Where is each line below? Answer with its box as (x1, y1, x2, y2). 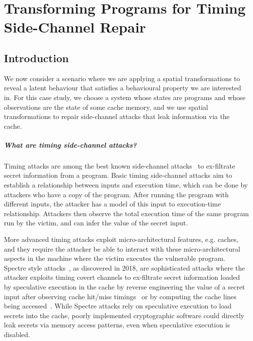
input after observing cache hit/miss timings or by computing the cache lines (4, 291, 237, 301)
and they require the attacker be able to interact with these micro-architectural (4, 243, 240, 254)
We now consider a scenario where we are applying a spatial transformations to (4, 73, 240, 83)
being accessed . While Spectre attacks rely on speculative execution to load (4, 301, 232, 311)
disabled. (4, 329, 30, 339)
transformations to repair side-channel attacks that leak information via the (4, 111, 230, 121)
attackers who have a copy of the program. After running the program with (4, 189, 229, 199)
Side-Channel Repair (4, 17, 146, 37)
